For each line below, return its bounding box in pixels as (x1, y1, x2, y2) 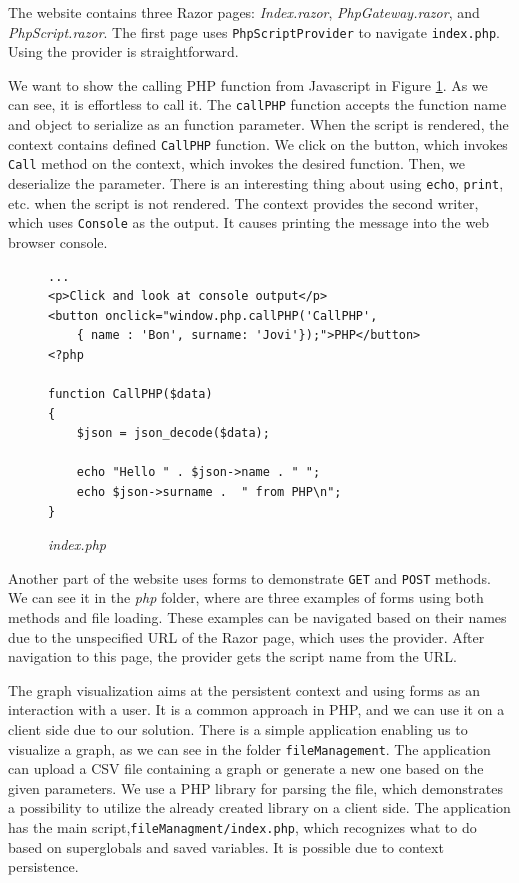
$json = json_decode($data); (76, 426, 270, 441)
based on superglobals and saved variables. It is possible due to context (8, 836, 444, 857)
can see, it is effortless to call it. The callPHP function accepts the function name (8, 94, 507, 115)
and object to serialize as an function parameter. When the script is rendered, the (8, 114, 509, 135)
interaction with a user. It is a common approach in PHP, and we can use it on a (8, 699, 505, 720)
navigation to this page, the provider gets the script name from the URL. (8, 646, 457, 667)
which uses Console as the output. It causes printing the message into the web (8, 212, 490, 233)
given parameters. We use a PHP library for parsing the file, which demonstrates (8, 777, 503, 798)
